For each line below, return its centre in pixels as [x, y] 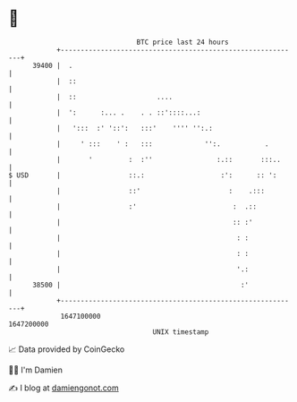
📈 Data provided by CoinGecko [67, 349]
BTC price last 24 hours [182, 42]
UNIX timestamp [181, 332]
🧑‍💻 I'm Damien [36, 370]
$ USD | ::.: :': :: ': [143, 175]
